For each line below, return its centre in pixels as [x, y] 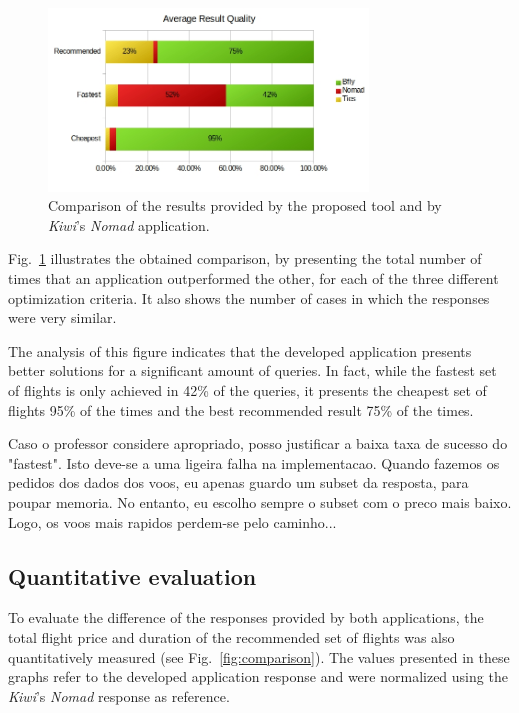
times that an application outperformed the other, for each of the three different [253, 278]
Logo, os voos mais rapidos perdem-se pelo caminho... [172, 521]
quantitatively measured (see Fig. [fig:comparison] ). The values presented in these [259, 656]
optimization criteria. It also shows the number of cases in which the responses [249, 297]
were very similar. [62, 317]
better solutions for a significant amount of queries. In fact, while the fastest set [252, 370]
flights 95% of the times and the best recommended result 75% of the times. [241, 409]
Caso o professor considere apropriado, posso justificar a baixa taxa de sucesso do [258, 443]
